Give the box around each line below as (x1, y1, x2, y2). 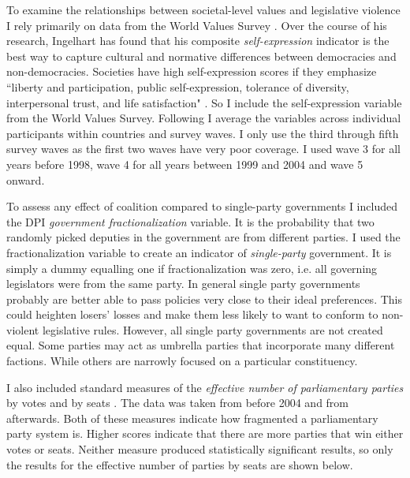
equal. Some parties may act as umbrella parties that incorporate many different (6, 337, 395, 353)
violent (6, 321, 39, 338)
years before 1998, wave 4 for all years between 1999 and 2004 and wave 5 (6, 155, 363, 172)
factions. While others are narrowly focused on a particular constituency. (6, 353, 358, 369)
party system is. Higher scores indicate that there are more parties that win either (6, 425, 404, 442)
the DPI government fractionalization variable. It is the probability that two (6, 213, 375, 230)
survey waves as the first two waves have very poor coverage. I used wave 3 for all (6, 140, 401, 157)
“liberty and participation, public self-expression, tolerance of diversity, (6, 78, 349, 95)
